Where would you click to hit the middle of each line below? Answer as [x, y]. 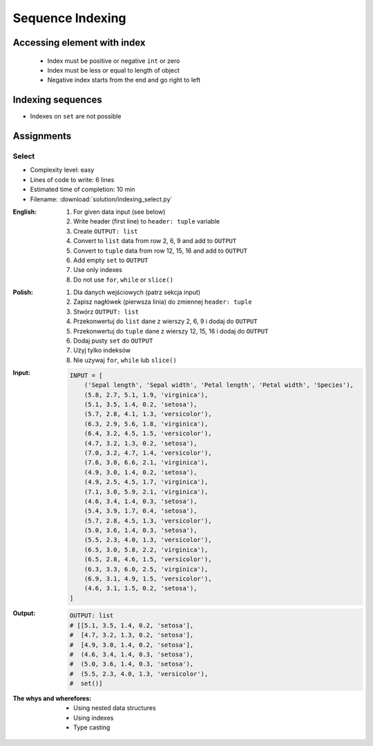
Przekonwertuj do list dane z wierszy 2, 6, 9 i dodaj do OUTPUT [166, 321]
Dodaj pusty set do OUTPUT [113, 341]
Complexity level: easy [62, 170]
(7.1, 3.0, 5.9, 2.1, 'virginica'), [146, 492]
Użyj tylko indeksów [102, 350]
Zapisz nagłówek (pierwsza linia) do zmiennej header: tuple [163, 302]
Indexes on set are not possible [76, 116]
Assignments [42, 136]
